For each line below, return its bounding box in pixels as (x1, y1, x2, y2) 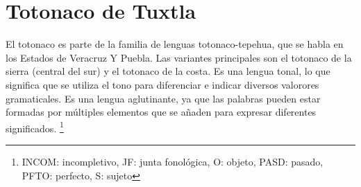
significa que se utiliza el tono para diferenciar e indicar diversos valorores (6, 77, 319, 91)
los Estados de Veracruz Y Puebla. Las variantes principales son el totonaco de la (6, 50, 352, 64)
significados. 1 (6, 118, 64, 135)
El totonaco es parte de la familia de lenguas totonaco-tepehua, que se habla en (6, 37, 344, 51)
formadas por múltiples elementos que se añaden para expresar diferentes (6, 105, 317, 119)
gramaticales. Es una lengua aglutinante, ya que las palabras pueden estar (6, 91, 321, 105)
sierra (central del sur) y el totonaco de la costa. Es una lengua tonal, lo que (6, 64, 330, 78)
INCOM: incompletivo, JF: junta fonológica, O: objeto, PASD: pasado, (22, 154, 324, 168)
